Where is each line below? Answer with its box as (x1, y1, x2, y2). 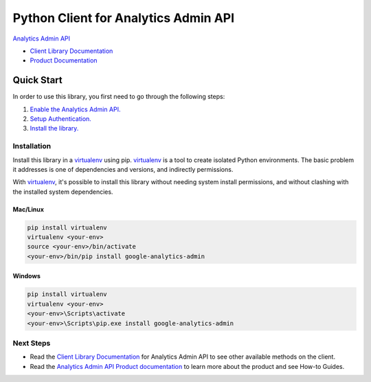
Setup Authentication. (30, 115, 92, 123)
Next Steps (12, 338, 51, 348)
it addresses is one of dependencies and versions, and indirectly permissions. (12, 165, 234, 173)
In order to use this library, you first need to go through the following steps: (12, 93, 225, 101)
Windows (12, 272, 41, 280)
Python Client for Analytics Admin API (12, 10, 235, 25)
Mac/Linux (12, 205, 45, 213)
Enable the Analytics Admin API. (30, 105, 121, 113)
